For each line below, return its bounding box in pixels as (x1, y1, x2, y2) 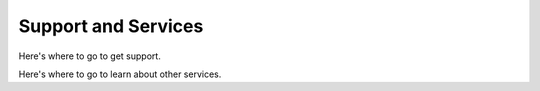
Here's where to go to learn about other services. (18, 68, 222, 80)
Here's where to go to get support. (18, 50, 162, 62)
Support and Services (18, 15, 204, 37)
